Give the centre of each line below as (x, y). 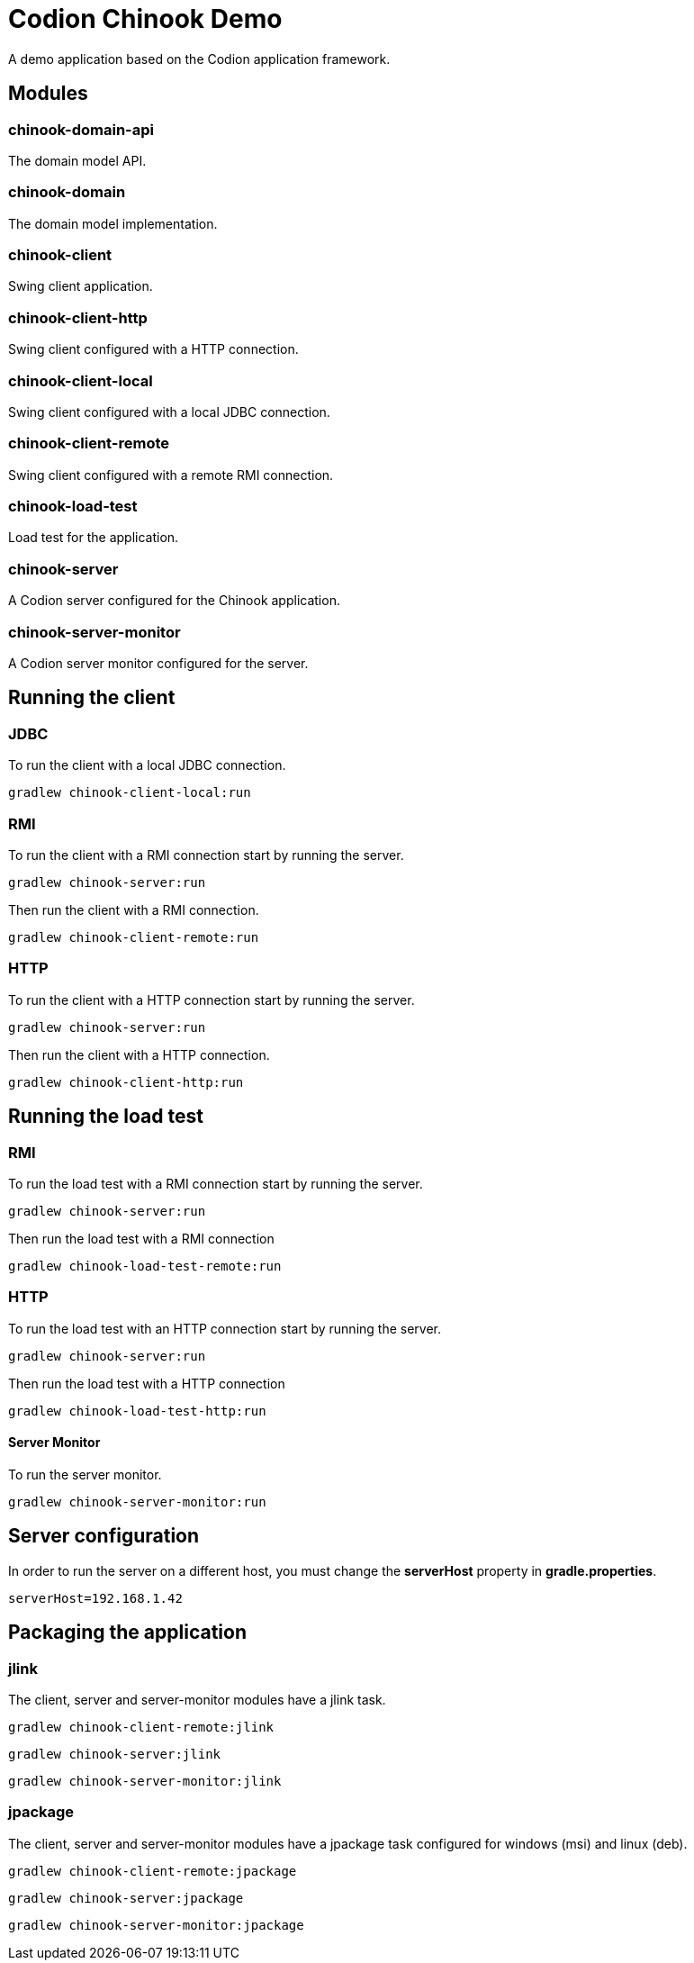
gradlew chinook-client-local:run (130, 793)
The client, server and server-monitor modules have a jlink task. (197, 1699)
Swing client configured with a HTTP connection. (153, 349)
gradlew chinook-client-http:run (126, 1082)
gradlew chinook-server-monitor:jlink (145, 1781)
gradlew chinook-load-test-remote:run (145, 1266)
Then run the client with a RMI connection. (134, 909)
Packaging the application (127, 1633)
